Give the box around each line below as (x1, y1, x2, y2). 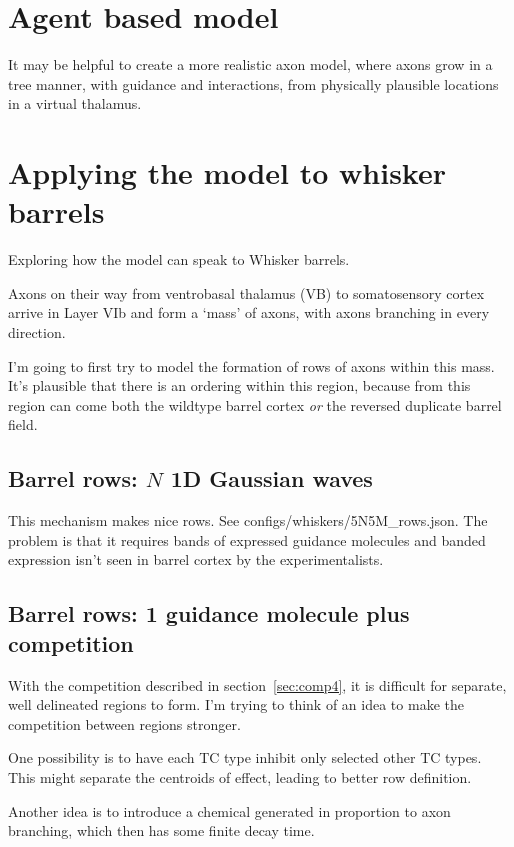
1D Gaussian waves (170, 463, 373, 494)
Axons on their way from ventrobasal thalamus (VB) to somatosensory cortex (8, 282, 485, 303)
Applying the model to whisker (8, 152, 446, 193)
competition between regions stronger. (8, 713, 241, 734)
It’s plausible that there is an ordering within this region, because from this (8, 375, 471, 396)
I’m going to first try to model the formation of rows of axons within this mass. (8, 355, 495, 376)
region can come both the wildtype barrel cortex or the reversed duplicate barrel (8, 394, 502, 415)
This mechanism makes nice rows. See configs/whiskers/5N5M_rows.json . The (8, 510, 488, 531)
